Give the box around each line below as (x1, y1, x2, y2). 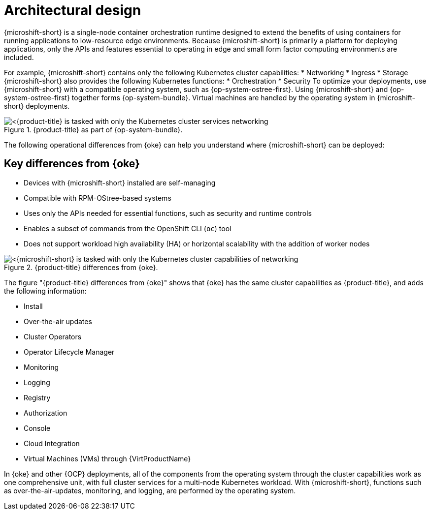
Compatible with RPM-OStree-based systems (24, 193, 171, 202)
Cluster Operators (24, 332, 82, 341)
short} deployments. (4, 101, 70, 110)
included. (4, 53, 34, 61)
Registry (24, 393, 51, 402)
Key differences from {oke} (4, 157, 140, 170)
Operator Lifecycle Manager (24, 347, 115, 356)
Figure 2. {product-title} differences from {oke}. (4, 263, 158, 272)
